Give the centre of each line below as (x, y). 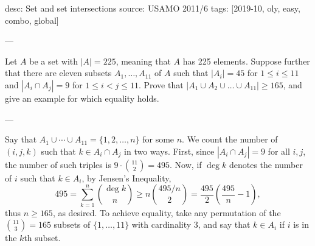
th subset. (42, 238)
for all (279, 151)
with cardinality (161, 224)
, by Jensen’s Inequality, (126, 177)
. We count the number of (230, 139)
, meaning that (143, 61)
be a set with (54, 61)
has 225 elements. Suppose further (246, 61)
